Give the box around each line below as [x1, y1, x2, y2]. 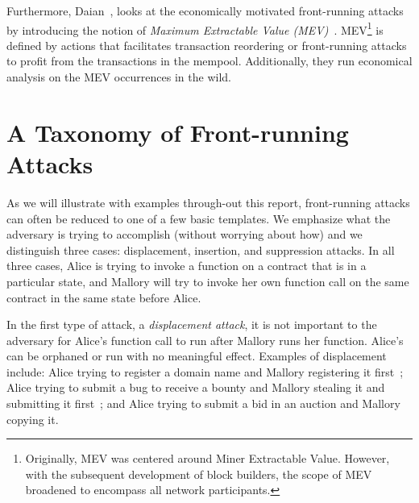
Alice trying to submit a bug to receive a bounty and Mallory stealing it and [6, 379, 385, 396]
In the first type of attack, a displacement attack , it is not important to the [6, 316, 377, 333]
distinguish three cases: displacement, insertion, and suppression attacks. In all [6, 241, 395, 258]
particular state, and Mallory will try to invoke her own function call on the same [6, 272, 409, 289]
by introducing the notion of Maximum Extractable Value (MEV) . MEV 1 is [6, 19, 384, 38]
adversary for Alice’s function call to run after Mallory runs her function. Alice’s [6, 331, 404, 348]
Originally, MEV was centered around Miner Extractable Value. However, [25, 450, 390, 467]
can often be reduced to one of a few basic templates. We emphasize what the [6, 210, 391, 227]
